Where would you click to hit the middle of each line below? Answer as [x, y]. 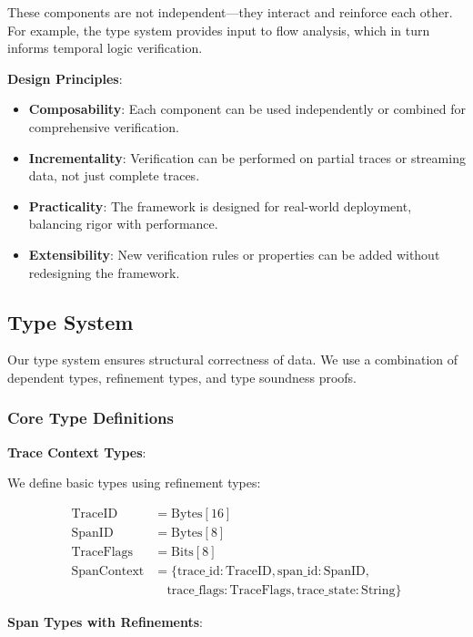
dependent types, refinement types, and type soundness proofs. [182, 377]
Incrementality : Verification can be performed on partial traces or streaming [247, 157]
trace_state [326, 591]
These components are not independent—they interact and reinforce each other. [230, 12]
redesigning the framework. [104, 272]
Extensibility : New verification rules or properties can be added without [234, 254]
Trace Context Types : [77, 452]
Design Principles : [65, 78]
